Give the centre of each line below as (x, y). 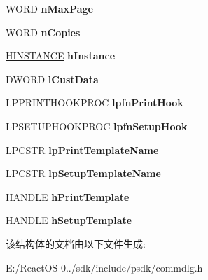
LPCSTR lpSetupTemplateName (83, 173)
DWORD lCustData (52, 79)
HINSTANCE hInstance (61, 56)
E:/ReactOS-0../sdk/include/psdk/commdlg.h (104, 267)
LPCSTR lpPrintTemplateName (82, 149)
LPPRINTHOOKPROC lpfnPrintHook (95, 103)
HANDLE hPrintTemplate (68, 196)
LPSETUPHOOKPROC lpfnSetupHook (97, 126)
